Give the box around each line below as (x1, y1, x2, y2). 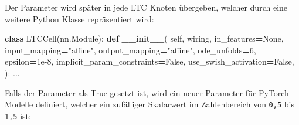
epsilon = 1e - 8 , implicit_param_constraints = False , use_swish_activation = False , (5, 55, 294, 67)
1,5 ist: (5, 109, 31, 121)
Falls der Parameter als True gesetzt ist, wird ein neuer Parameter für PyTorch (5, 86, 289, 99)
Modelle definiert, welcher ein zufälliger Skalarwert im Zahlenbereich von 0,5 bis (5, 98, 294, 110)
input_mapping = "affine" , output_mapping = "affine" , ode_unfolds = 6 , (5, 43, 256, 56)
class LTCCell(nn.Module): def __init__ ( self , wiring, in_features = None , (5, 32, 284, 45)
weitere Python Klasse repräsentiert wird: (5, 12, 154, 25)
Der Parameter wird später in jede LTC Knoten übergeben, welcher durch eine (5, 1, 288, 13)
